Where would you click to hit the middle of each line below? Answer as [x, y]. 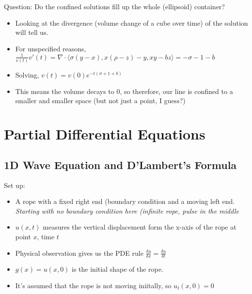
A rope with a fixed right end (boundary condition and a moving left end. [125, 201]
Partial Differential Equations [105, 134]
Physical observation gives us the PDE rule [79, 253]
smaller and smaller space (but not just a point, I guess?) [100, 101]
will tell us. [32, 32]
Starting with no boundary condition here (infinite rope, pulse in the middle [127, 210]
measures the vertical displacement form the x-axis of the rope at [140, 227]
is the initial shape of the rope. [118, 269]
